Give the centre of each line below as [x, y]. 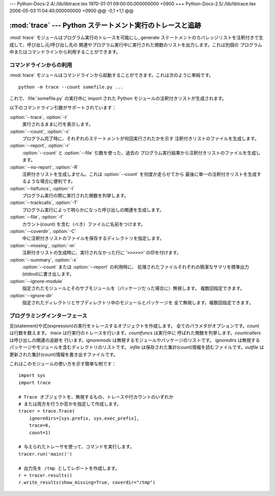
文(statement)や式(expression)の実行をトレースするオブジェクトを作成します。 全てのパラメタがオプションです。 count [134, 326]
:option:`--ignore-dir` [31, 295]
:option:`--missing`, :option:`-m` [43, 245]
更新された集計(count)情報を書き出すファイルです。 [64, 354]
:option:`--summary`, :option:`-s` [44, 259]
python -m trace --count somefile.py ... [71, 87]
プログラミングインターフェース [48, 316]
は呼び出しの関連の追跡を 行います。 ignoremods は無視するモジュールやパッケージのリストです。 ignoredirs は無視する [135, 340]
